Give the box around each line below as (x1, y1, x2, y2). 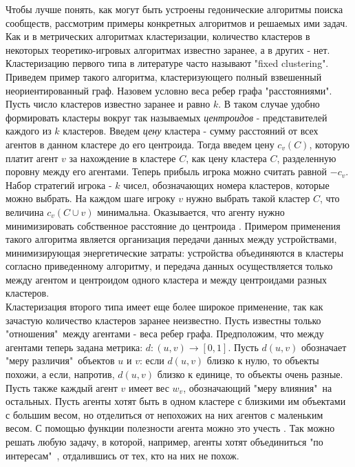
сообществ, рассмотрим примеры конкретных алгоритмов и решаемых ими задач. (6, 15, 348, 30)
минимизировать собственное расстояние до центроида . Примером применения (6, 218, 341, 232)
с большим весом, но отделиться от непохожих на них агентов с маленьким (6, 407, 323, 421)
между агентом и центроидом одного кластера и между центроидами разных (6, 272, 327, 286)
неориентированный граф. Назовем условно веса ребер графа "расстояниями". (6, 83, 332, 97)
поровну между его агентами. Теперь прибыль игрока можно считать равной (6, 164, 327, 179)
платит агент (6, 150, 58, 165)
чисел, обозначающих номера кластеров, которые (123, 177, 330, 192)
